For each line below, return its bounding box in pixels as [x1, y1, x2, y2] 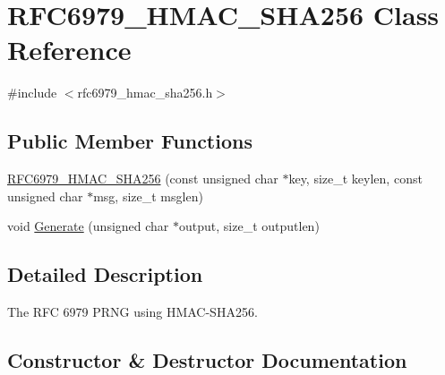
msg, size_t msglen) [93, 186, 203, 205]
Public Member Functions [7, 127, 252, 155]
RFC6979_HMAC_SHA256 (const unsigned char [7, 169, 278, 188]
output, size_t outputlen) [179, 217, 320, 235]
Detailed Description [7, 260, 203, 288]
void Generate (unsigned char [7, 217, 169, 235]
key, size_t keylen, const [288, 169, 423, 188]
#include [7, 83, 57, 102]
